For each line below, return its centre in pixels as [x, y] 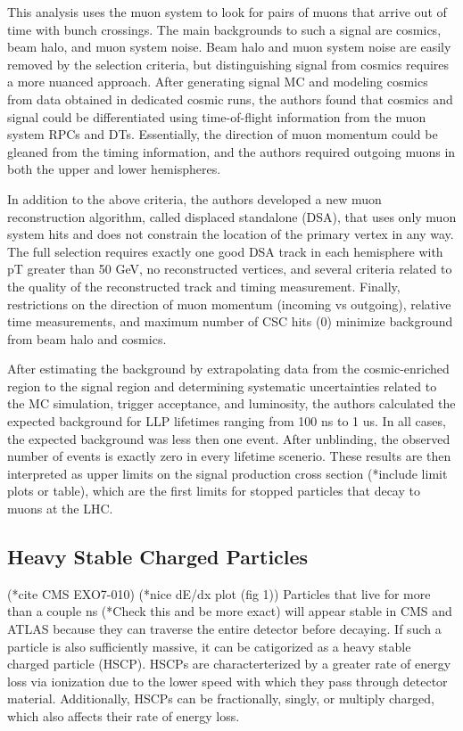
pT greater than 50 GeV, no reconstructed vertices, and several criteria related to [230, 269]
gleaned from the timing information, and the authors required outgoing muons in [231, 151]
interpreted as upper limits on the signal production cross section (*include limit [227, 473]
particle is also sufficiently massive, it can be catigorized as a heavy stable [209, 646]
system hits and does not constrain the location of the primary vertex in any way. [231, 234]
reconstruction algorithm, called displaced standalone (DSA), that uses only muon [232, 216]
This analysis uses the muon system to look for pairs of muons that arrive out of [227, 12]
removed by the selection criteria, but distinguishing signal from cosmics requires [228, 64]
